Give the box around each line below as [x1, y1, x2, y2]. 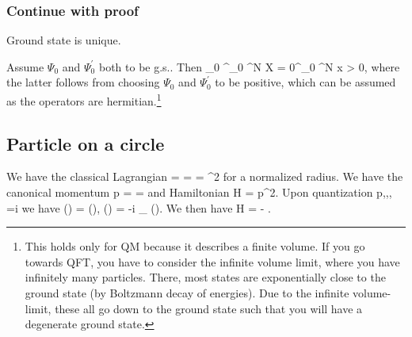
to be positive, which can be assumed [215, 74, 396, 90]
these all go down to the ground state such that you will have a [55, 300, 363, 316]
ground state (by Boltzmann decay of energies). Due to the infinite [25, 285, 349, 301]
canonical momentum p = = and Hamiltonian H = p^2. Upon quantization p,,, [6, 184, 392, 201]
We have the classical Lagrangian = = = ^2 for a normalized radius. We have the [6, 168, 403, 185]
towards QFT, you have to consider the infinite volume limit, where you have [25, 253, 400, 270]
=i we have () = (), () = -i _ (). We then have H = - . [6, 199, 271, 216]
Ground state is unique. [6, 32, 121, 48]
